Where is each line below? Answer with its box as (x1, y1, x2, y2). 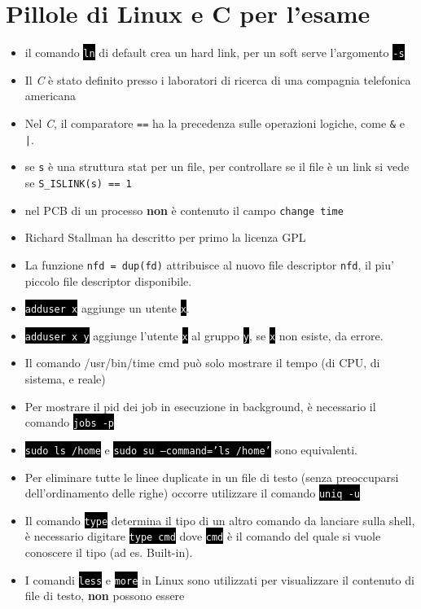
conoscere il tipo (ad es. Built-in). (24, 544, 193, 561)
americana (24, 87, 77, 104)
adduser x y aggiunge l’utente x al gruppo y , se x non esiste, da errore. (24, 326, 384, 344)
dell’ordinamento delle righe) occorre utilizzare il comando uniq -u (24, 484, 361, 502)
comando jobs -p (24, 414, 115, 431)
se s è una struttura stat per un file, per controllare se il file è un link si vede (24, 158, 410, 175)
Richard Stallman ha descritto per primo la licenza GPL (24, 229, 306, 246)
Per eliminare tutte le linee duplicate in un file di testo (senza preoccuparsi (24, 468, 399, 485)
